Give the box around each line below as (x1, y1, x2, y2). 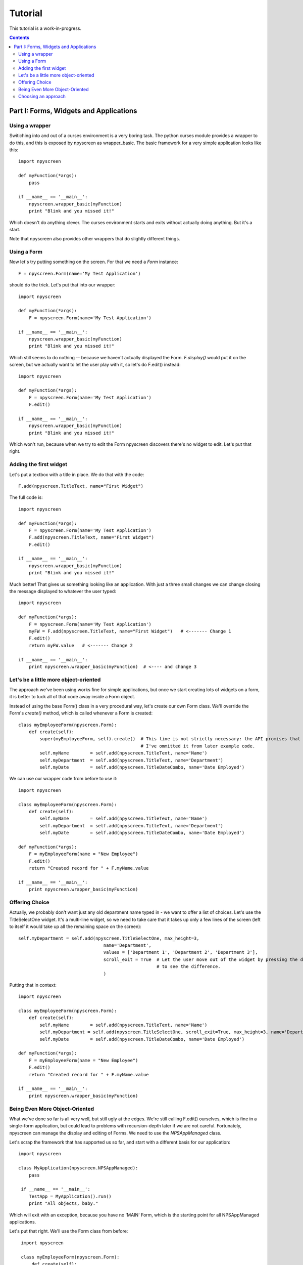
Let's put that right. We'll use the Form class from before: (9, 1228, 128, 1234)
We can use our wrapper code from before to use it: (9, 776, 118, 782)
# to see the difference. (157, 964, 221, 969)
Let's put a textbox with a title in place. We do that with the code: (9, 471, 144, 478)
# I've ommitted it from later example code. (140, 743, 256, 749)
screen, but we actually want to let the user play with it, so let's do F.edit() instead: (9, 362, 181, 368)
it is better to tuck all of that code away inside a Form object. (9, 694, 136, 700)
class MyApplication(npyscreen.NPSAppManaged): (18, 1165, 138, 1171)
